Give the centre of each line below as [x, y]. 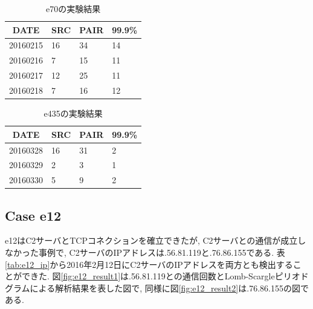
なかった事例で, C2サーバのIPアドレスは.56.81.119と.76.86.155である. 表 [145, 252]
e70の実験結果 [73, 8]
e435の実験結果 [73, 113]
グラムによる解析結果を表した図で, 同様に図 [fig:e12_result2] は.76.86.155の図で [157, 288]
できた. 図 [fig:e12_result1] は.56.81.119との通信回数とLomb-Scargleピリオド [165, 276]
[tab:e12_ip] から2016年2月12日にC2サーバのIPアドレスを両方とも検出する [149, 264]
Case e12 [33, 215]
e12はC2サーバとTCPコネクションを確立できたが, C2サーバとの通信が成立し [156, 240]
